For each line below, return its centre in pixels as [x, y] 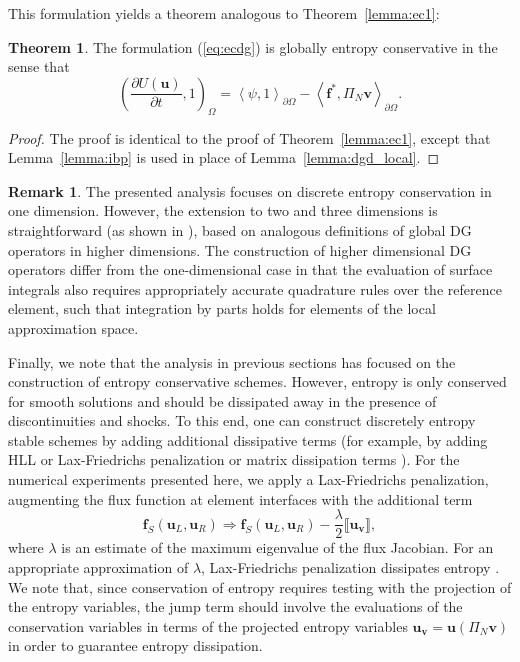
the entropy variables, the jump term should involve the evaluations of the [235, 606]
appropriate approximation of [98, 566]
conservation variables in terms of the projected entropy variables [208, 625]
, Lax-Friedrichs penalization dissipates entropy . [350, 566]
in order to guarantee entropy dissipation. [135, 645]
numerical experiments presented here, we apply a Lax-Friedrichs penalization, [248, 479]
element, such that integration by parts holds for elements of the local [222, 308]
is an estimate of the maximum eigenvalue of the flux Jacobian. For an [277, 547]
